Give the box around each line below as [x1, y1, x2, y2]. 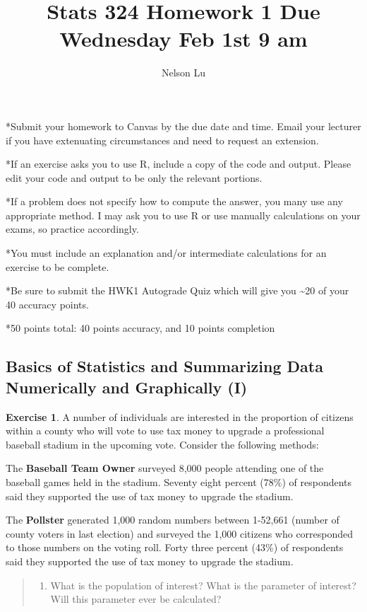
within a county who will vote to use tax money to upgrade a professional [6, 423, 325, 438]
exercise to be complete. [6, 259, 109, 274]
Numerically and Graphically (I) [6, 376, 248, 398]
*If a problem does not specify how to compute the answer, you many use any [6, 194, 343, 209]
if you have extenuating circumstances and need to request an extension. [6, 132, 319, 147]
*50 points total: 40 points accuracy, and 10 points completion [6, 321, 275, 335]
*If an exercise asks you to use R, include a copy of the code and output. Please [6, 156, 351, 171]
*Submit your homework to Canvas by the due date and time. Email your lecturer [6, 118, 361, 133]
